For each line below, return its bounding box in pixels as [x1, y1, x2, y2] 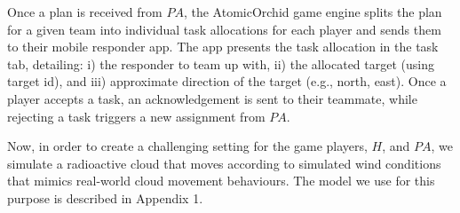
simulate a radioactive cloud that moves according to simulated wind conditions [7, 154, 441, 172]
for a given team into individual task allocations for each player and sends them [7, 20, 441, 38]
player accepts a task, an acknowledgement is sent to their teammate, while [7, 89, 417, 107]
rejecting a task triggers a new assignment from [7, 106, 266, 125]
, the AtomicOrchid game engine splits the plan [183, 3, 442, 20]
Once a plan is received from [7, 3, 163, 20]
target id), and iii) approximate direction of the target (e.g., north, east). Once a [7, 72, 447, 91]
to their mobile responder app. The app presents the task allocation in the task [7, 37, 439, 56]
